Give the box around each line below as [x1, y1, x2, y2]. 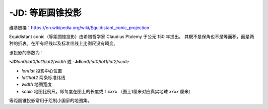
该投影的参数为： [9, 49, 44, 55]
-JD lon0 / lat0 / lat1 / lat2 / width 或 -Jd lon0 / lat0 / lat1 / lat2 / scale [9, 59, 129, 65]
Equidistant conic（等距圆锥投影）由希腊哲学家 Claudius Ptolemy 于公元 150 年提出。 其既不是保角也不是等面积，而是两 [9, 34, 254, 39]
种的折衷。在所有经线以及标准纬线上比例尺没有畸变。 [9, 40, 118, 46]
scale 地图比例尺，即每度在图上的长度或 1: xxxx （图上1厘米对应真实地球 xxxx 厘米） [21, 88, 193, 94]
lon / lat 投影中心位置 [21, 68, 62, 73]
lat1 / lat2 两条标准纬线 [21, 74, 66, 80]
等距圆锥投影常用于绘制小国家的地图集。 [9, 98, 92, 104]
